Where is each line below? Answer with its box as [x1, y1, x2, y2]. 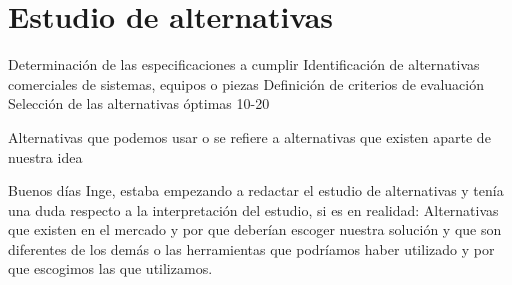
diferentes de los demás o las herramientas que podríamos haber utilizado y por [8, 238, 495, 259]
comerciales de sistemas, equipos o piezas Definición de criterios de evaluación [8, 73, 484, 94]
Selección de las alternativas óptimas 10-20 [8, 93, 270, 114]
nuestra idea [8, 146, 83, 167]
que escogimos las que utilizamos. [8, 258, 213, 279]
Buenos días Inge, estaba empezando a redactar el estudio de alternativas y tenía [8, 180, 504, 201]
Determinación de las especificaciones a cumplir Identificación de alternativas [8, 54, 480, 75]
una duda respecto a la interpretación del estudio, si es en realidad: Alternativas [8, 199, 499, 220]
